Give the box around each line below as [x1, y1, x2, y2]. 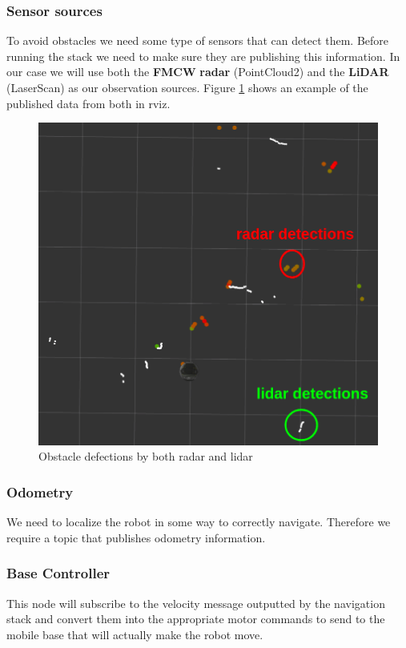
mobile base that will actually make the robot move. [6, 626, 263, 642]
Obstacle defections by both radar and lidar [38, 448, 253, 465]
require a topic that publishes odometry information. [6, 529, 266, 545]
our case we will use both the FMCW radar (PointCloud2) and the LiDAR [6, 63, 389, 80]
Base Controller [6, 563, 111, 583]
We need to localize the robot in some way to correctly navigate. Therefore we [6, 513, 391, 530]
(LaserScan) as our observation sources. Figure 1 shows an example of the [6, 79, 368, 95]
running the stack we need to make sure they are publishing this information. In [6, 47, 400, 64]
